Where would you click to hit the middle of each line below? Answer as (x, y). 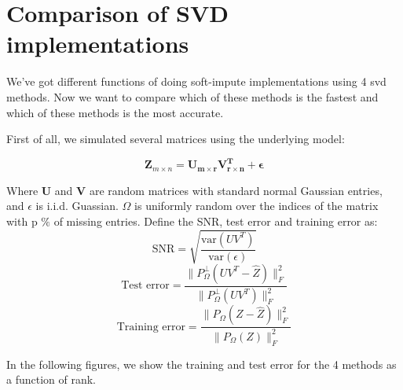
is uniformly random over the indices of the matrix (256, 206)
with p (22, 221)
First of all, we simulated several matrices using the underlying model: (176, 139)
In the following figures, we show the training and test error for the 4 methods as (201, 364)
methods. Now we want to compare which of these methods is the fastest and (192, 96)
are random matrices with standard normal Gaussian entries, (236, 190)
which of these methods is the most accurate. (115, 112)
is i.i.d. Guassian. (77, 206)
